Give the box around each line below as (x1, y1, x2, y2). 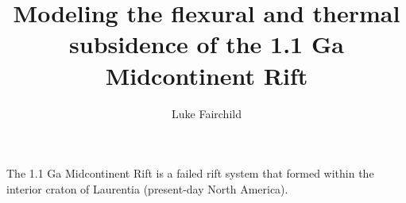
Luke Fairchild (172, 105, 242, 121)
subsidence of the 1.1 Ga (69, 28, 344, 60)
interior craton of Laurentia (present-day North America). (6, 180, 288, 197)
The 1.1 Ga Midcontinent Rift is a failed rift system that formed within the (6, 165, 374, 182)
